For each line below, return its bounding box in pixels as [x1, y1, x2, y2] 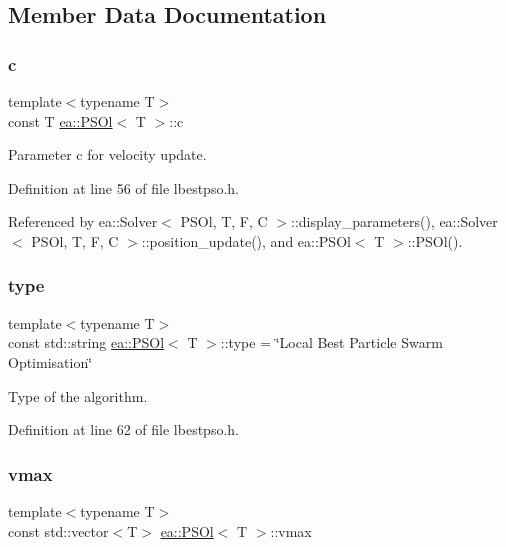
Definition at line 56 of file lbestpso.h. [8, 177, 239, 198]
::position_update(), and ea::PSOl [141, 230, 351, 251]
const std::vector [8, 520, 109, 541]
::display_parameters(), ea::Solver [290, 211, 498, 232]
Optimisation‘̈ [8, 351, 93, 372]
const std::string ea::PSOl [8, 332, 165, 353]
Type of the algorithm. [8, 385, 148, 406]
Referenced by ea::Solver [8, 211, 158, 232]
